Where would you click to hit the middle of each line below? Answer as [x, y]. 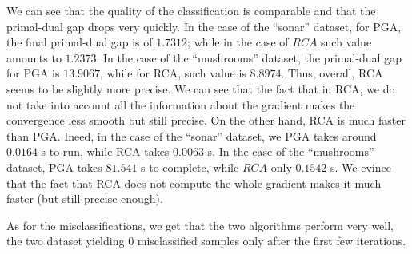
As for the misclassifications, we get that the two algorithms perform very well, [200, 225]
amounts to [34, 57]
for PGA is [33, 73]
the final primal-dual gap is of [80, 42]
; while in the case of [238, 42]
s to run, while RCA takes [105, 151]
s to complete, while [190, 167]
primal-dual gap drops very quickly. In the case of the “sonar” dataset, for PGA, [204, 26]
